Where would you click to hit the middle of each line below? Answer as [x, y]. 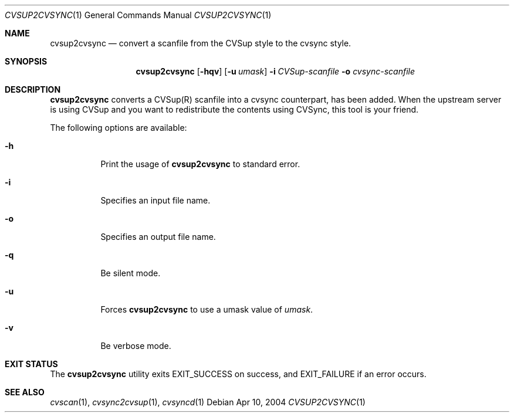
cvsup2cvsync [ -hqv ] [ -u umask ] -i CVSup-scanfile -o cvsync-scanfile [275, 71]
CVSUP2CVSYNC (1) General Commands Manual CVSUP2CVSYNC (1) [138, 15]
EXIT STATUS [31, 364]
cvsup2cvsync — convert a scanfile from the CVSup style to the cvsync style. [201, 43]
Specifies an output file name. [158, 237]
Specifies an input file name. [155, 200]
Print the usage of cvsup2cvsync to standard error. [200, 164]
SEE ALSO [25, 392]
